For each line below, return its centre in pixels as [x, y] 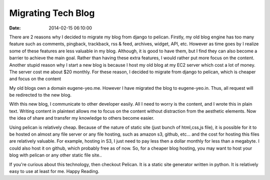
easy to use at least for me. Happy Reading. [54, 171]
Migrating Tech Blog [52, 13]
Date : [15, 28]
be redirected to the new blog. [40, 95]
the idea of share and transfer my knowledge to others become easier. [82, 118]
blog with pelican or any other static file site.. [55, 155]
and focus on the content [35, 79]
